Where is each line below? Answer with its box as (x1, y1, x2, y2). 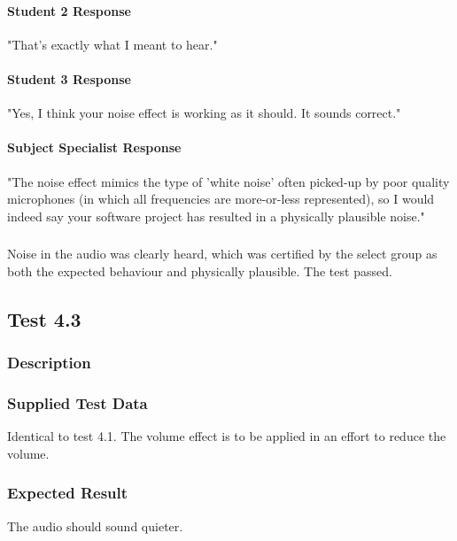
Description (7, 352, 91, 374)
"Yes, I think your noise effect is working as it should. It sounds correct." (7, 104, 401, 122)
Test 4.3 (7, 305, 81, 332)
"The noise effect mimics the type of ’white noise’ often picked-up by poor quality (7, 172, 450, 190)
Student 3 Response (7, 69, 131, 88)
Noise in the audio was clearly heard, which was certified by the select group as (7, 244, 438, 263)
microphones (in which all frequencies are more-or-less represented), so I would (7, 189, 435, 208)
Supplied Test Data (7, 392, 148, 414)
